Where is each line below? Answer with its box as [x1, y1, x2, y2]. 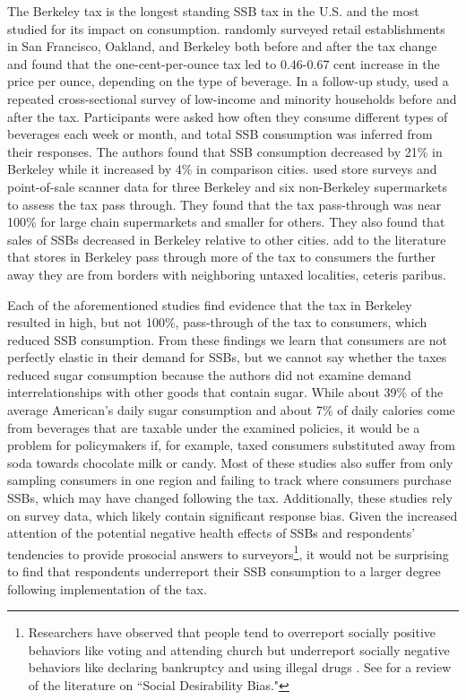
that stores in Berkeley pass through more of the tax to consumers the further [7, 247, 436, 266]
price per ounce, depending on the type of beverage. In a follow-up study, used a [7, 72, 449, 91]
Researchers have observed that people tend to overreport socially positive [28, 623, 436, 642]
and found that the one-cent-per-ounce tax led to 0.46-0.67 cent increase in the [7, 54, 440, 73]
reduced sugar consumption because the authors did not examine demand [7, 365, 411, 384]
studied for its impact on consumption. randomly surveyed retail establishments [7, 19, 445, 38]
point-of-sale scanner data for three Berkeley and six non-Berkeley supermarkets [7, 177, 448, 195]
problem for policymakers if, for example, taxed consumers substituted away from [7, 436, 455, 454]
